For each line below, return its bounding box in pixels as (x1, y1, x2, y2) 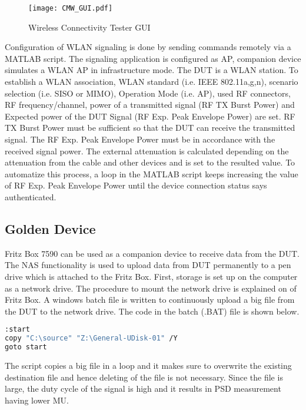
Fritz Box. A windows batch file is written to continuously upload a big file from (5, 293, 295, 306)
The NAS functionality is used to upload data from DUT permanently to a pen (5, 259, 291, 271)
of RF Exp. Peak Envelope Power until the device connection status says (5, 179, 267, 191)
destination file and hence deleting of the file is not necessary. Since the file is (5, 371, 283, 383)
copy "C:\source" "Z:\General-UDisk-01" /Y (5, 334, 178, 343)
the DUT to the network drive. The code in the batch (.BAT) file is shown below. (5, 305, 300, 317)
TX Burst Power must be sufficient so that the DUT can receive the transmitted (5, 121, 295, 134)
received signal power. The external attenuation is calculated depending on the (5, 144, 289, 157)
